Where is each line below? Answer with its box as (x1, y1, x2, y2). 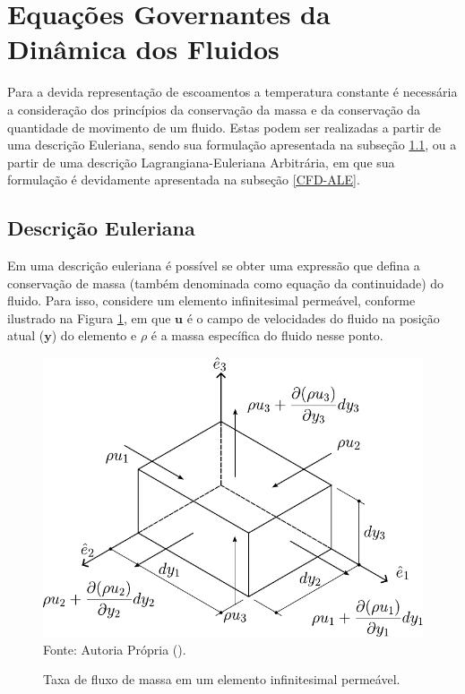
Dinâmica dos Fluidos (7, 30, 280, 67)
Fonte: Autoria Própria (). (43, 639, 186, 658)
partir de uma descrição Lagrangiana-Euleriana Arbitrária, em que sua (7, 152, 395, 171)
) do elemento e (51, 326, 137, 345)
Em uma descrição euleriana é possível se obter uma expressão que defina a (7, 256, 420, 275)
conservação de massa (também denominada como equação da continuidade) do (7, 273, 444, 292)
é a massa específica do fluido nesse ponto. (151, 326, 383, 345)
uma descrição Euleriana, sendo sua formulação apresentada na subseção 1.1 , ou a (7, 135, 457, 154)
